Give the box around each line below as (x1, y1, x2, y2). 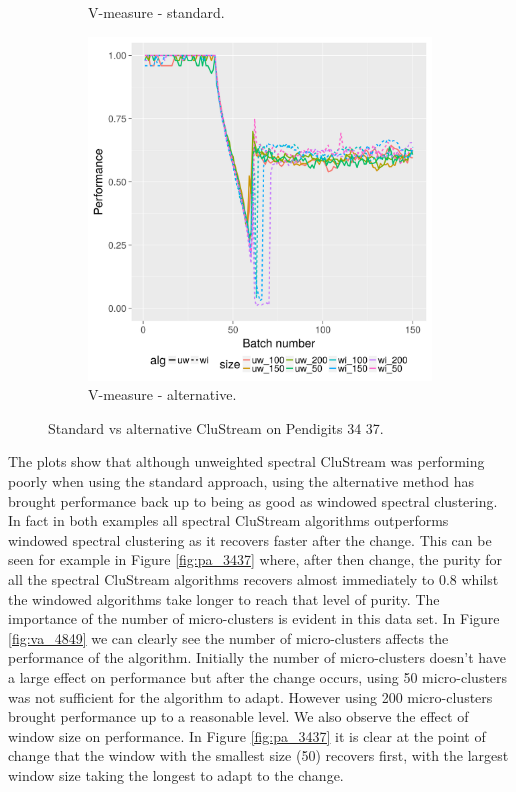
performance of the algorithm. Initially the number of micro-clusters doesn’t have (8, 647, 506, 668)
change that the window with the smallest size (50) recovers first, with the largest (8, 745, 509, 766)
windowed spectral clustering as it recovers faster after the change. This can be (8, 529, 492, 550)
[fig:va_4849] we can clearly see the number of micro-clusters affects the (8, 627, 449, 648)
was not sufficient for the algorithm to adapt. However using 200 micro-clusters (8, 686, 493, 707)
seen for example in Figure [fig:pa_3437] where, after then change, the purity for (8, 549, 503, 570)
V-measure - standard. (88, 2, 225, 22)
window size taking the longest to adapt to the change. (8, 764, 344, 785)
